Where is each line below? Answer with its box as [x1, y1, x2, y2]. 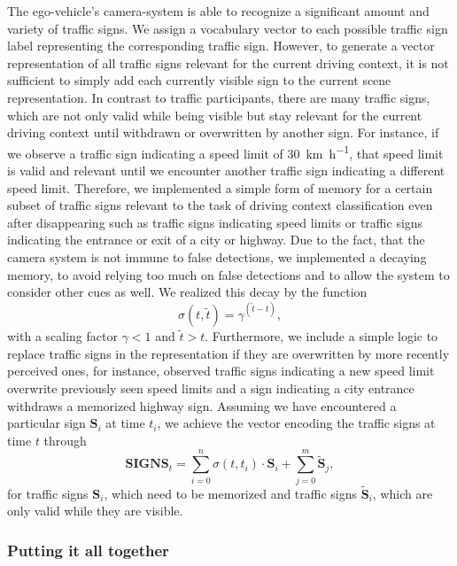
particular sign [7, 414, 86, 432]
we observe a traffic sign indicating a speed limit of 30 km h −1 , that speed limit [7, 141, 444, 162]
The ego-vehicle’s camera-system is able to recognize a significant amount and [7, 2, 430, 19]
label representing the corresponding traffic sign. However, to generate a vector [7, 36, 435, 55]
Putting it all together [7, 539, 169, 561]
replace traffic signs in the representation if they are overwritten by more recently [7, 344, 450, 362]
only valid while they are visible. [7, 501, 183, 520]
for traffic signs [7, 484, 89, 502]
